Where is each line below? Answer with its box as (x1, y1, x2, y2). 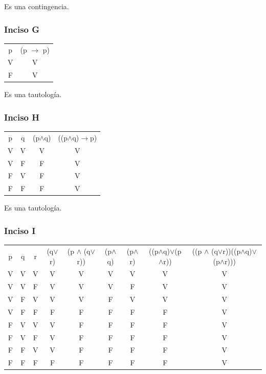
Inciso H (4, 110, 39, 123)
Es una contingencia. (4, 1, 69, 11)
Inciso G (4, 22, 40, 35)
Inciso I (4, 224, 36, 237)
